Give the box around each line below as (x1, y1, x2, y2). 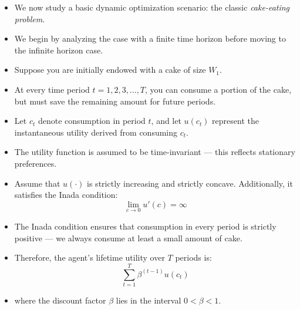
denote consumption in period (38, 114, 146, 127)
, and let (151, 114, 181, 127)
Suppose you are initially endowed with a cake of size (14, 63, 206, 76)
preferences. (14, 157, 57, 169)
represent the (212, 114, 259, 127)
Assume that (14, 177, 60, 189)
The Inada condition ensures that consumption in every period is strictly (14, 220, 277, 232)
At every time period (14, 83, 90, 95)
